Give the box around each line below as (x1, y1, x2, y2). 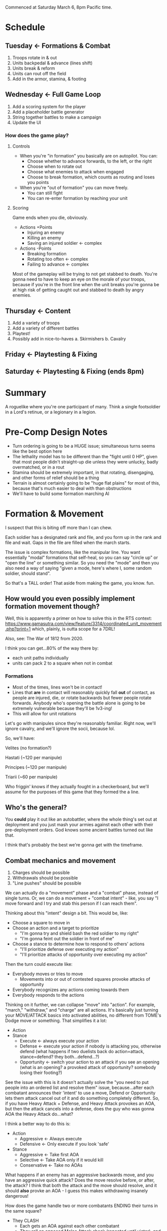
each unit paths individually (12, 655, 69, 661)
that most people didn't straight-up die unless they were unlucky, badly (12, 459, 159, 465)
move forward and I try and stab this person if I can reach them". (5, 900, 138, 906)
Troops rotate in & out (12, 55, 57, 60)
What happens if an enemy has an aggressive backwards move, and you (5, 1172, 154, 1178)
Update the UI (12, 119, 41, 125)
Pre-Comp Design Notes (5, 426, 108, 438)
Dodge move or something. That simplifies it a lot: (5, 1018, 107, 1024)
